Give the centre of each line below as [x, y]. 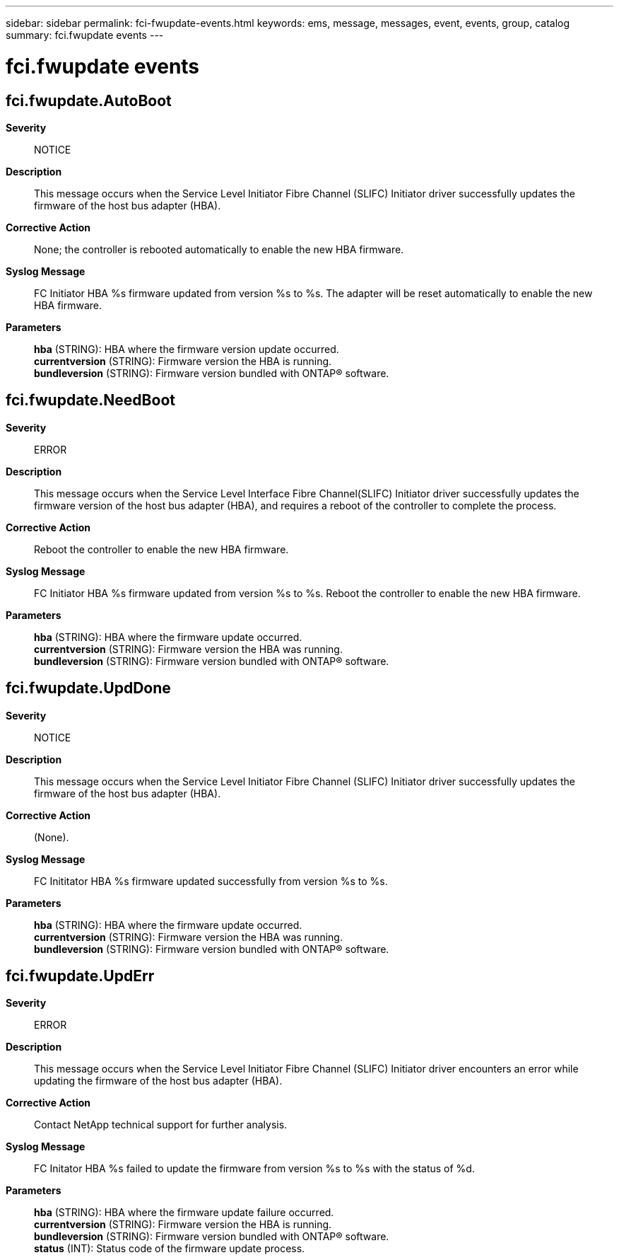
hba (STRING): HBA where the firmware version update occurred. [187, 349]
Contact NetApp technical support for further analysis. [161, 1125]
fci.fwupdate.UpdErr [80, 976]
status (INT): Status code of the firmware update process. [170, 1249]
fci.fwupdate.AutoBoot [89, 100]
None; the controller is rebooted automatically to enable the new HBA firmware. [219, 249]
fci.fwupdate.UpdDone [88, 688]
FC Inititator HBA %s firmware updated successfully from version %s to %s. [211, 881]
